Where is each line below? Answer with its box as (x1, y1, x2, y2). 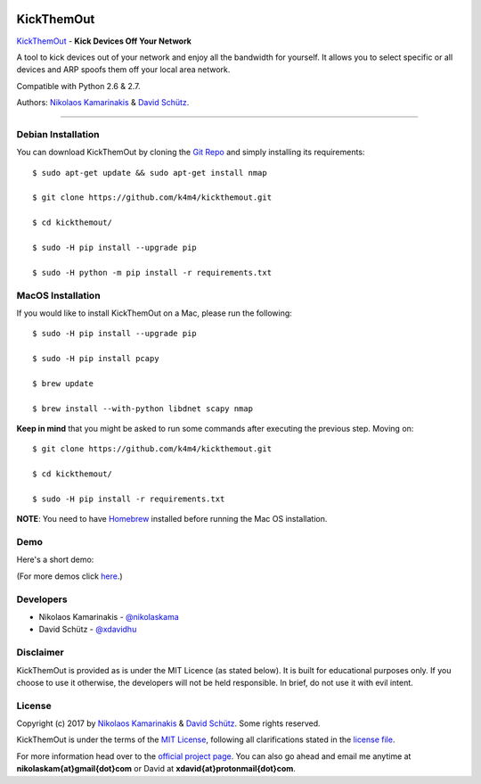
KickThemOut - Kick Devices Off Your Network (16, 36, 192, 46)
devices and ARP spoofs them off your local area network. (16, 64, 231, 75)
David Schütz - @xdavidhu (38, 624, 137, 635)
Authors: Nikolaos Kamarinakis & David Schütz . (16, 97, 190, 108)
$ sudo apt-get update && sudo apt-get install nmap (32, 168, 267, 177)
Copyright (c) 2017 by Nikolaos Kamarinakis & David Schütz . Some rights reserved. (16, 718, 321, 729)
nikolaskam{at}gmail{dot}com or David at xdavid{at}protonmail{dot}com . (16, 763, 296, 774)
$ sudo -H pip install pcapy (32, 353, 159, 364)
